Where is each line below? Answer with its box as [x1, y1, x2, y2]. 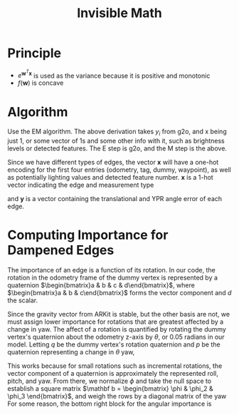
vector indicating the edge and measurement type [7, 180, 154, 190]
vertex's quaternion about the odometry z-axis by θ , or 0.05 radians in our [7, 333, 225, 342]
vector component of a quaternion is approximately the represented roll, [7, 369, 219, 378]
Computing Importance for [7, 227, 169, 243]
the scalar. [7, 296, 38, 304]
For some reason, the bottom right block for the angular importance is [7, 399, 212, 408]
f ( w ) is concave [17, 78, 64, 87]
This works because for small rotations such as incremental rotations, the [7, 362, 223, 370]
